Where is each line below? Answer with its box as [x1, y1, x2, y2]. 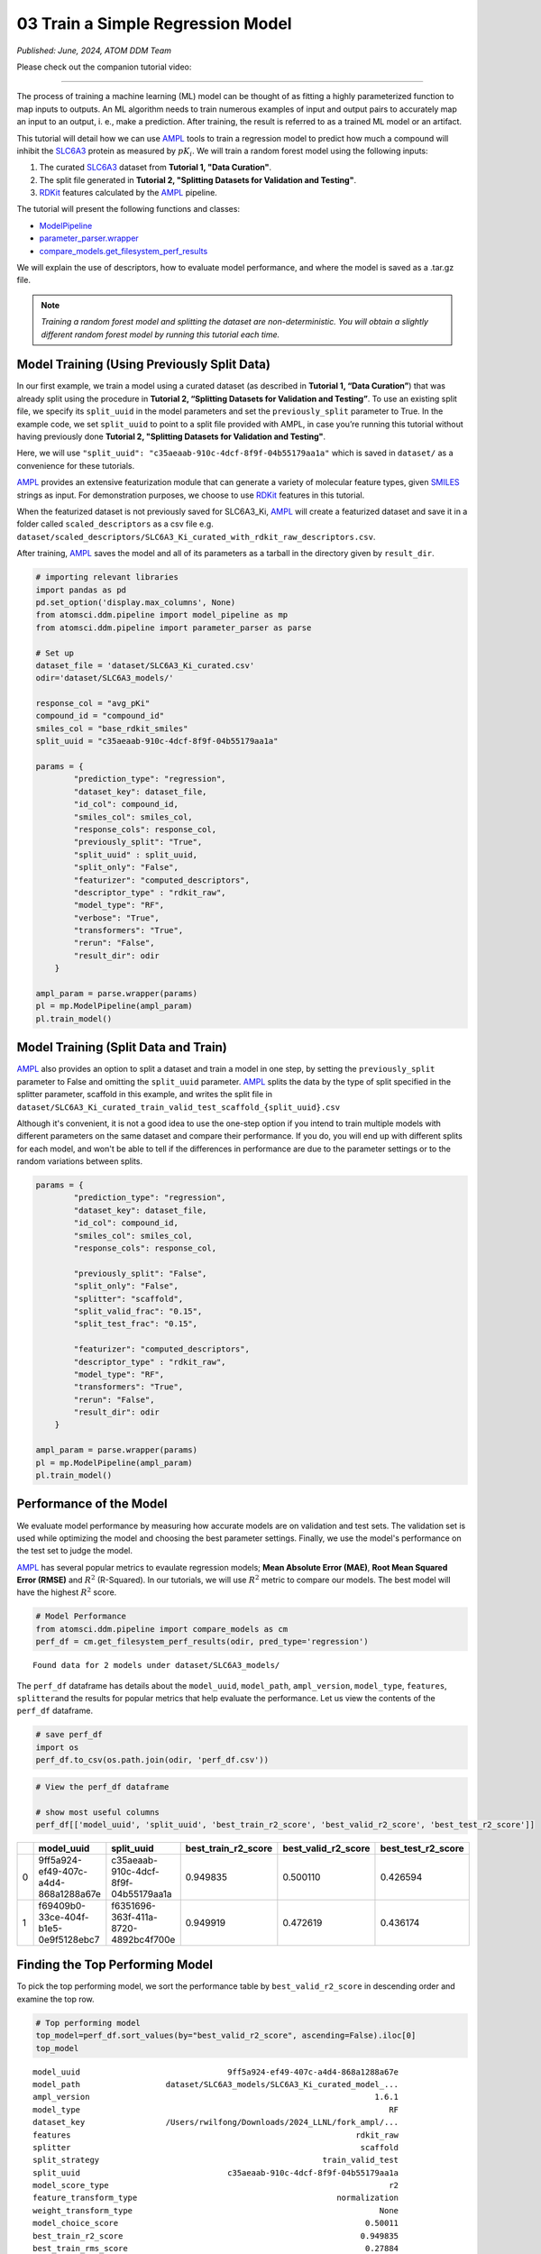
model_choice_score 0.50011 [32, 2218, 399, 2229]
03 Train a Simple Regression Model [16, 14, 292, 33]
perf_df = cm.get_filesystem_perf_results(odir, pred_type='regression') [35, 1636, 369, 1647]
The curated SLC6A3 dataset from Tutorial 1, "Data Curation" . [39, 162, 272, 173]
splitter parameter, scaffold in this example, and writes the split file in [16, 1089, 272, 1100]
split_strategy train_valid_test [32, 2155, 399, 2166]
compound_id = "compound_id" [35, 710, 165, 721]
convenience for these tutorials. [16, 460, 135, 471]
